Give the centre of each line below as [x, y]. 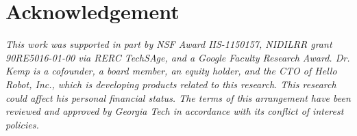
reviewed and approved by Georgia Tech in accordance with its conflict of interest [175, 111]
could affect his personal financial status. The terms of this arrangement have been [178, 97]
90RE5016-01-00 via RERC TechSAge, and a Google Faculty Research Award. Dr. [178, 57]
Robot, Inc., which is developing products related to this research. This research [171, 84]
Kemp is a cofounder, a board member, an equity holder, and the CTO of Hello [171, 71]
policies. [22, 124]
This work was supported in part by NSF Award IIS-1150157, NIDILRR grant [169, 44]
